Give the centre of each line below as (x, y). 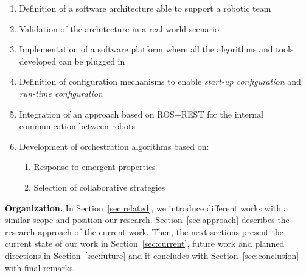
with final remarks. (40, 267)
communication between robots (77, 126)
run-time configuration (61, 93)
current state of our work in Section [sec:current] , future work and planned (145, 243)
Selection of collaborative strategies (99, 187)
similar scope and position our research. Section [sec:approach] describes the (147, 220)
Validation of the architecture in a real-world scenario (119, 28)
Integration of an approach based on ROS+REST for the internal (141, 114)
